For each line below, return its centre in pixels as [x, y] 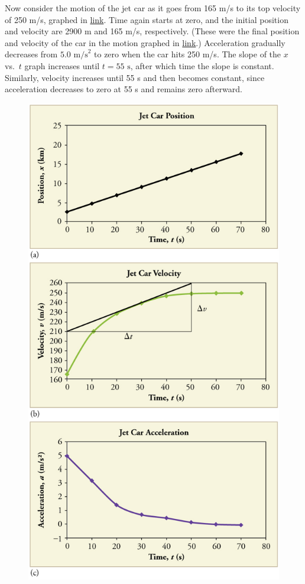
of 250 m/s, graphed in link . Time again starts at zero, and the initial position [147, 19]
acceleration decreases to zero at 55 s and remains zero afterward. [124, 89]
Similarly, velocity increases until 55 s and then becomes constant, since [135, 77]
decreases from [31, 54]
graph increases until [62, 65]
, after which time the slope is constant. [202, 65]
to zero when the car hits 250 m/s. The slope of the [188, 54]
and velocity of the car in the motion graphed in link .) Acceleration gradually [145, 42]
